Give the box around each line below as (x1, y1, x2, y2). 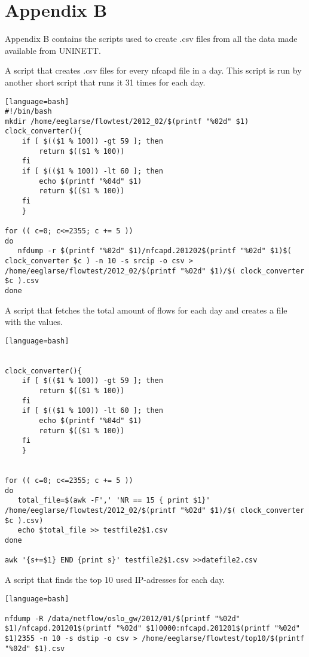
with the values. (5, 315, 63, 328)
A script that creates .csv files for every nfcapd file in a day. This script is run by (5, 64, 302, 77)
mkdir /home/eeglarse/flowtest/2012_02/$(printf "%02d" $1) (5, 117, 249, 126)
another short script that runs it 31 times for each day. (5, 75, 206, 88)
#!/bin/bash (5, 107, 52, 116)
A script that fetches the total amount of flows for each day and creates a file (5, 303, 287, 316)
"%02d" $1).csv (5, 644, 65, 653)
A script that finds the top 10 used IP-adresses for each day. (5, 573, 225, 585)
